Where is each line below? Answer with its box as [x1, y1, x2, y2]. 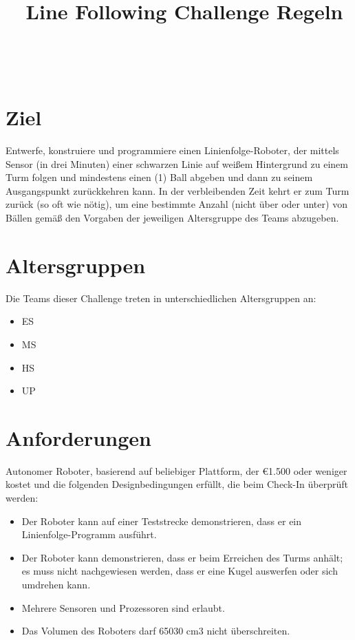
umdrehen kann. [21, 577, 91, 592]
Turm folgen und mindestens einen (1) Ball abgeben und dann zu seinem [6, 170, 313, 184]
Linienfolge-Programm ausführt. [21, 527, 157, 542]
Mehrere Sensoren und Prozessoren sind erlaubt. [21, 600, 225, 615]
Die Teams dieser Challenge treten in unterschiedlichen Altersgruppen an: [6, 290, 316, 305]
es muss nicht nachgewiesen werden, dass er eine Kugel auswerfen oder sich [21, 564, 338, 578]
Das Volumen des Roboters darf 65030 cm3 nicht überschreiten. [21, 623, 290, 638]
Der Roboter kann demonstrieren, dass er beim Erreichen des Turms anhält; [21, 550, 343, 564]
